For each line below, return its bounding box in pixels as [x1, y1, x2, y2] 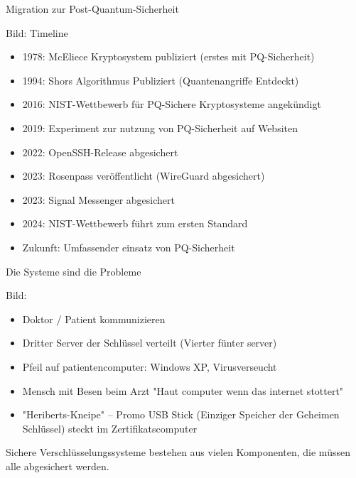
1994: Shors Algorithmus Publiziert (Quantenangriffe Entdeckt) [22, 72, 299, 87]
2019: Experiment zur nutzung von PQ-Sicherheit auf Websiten [22, 120, 298, 135]
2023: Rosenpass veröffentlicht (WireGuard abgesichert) [22, 168, 265, 183]
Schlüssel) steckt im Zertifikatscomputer [22, 420, 198, 435]
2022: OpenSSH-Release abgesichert [22, 144, 178, 159]
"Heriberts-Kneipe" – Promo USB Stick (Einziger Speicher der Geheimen [22, 407, 340, 422]
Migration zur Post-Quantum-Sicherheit [6, 1, 179, 16]
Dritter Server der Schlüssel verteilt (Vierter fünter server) [22, 335, 277, 350]
